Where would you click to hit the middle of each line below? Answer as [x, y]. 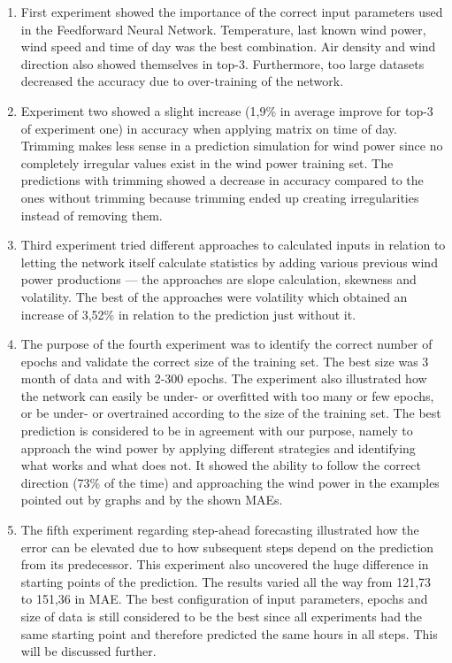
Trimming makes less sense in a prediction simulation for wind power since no [232, 146]
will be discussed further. [88, 651]
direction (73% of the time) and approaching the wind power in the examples [230, 482]
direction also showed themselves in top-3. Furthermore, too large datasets [222, 63]
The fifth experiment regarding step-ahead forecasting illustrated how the [220, 530]
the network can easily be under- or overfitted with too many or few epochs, [227, 395]
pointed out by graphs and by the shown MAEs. [152, 500]
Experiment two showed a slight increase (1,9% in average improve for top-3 [227, 110]
